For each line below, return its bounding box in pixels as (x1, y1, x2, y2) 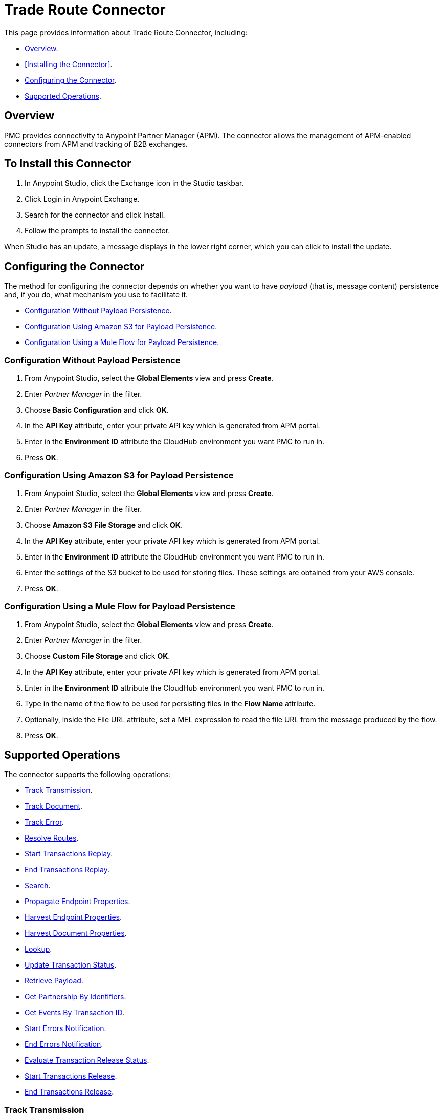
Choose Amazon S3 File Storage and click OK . (25, 520, 183, 529)
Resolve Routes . (25, 833, 79, 843)
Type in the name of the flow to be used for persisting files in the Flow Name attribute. (25, 699, 316, 708)
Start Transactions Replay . (25, 849, 113, 859)
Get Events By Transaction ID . (25, 1008, 125, 1017)
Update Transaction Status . (25, 960, 117, 970)
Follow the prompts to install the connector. (25, 226, 170, 235)
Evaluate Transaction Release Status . (25, 1056, 149, 1065)
